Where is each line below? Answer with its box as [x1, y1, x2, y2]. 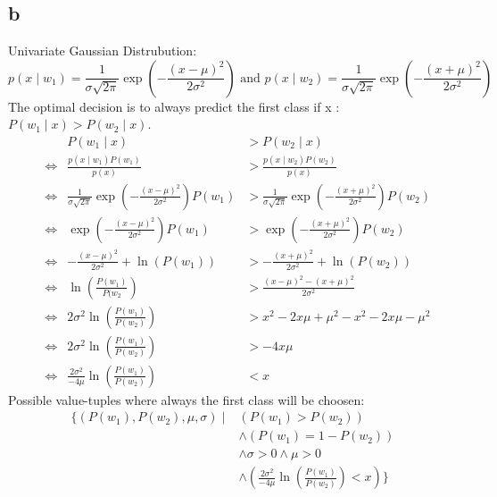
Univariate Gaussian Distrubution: [8, 41, 197, 60]
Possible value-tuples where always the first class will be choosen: [8, 390, 365, 409]
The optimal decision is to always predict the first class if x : [8, 97, 340, 115]
